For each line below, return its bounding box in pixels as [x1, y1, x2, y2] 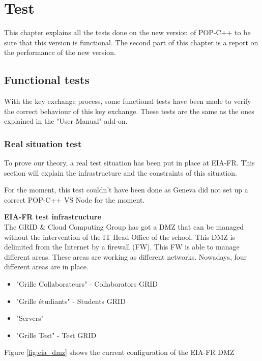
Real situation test [4, 137, 82, 150]
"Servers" [16, 313, 44, 323]
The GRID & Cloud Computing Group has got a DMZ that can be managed [4, 221, 244, 232]
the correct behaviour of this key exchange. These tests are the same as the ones [4, 105, 254, 116]
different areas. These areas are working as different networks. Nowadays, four [4, 251, 247, 262]
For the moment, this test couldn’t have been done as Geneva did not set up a [4, 184, 248, 195]
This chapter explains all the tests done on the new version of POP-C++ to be [4, 27, 251, 38]
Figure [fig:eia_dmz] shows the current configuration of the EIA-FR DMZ [4, 347, 235, 357]
